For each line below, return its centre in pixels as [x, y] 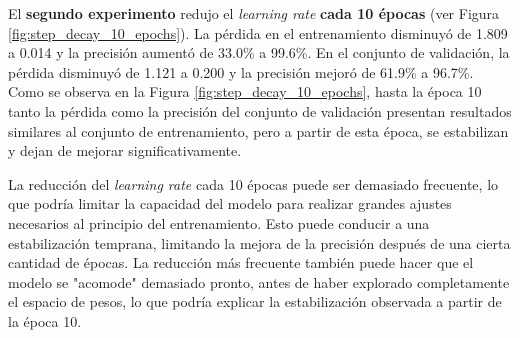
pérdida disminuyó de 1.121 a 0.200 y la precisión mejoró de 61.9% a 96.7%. [241, 71]
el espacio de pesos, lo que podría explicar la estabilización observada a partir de [255, 301]
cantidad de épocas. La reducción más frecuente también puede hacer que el [241, 262]
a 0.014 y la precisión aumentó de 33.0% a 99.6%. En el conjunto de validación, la [259, 52]
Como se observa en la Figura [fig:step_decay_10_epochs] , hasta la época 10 [245, 91]
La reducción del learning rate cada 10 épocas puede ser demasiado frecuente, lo [253, 183]
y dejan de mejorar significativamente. [125, 150]
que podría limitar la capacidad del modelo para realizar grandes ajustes [230, 203]
